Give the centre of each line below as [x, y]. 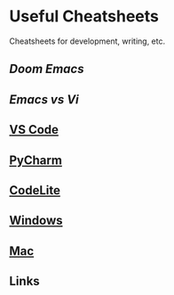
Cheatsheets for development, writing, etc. [87, 41]
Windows [36, 221]
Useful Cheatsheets [84, 16]
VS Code [34, 130]
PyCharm [36, 160]
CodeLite [35, 190]
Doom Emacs [47, 69]
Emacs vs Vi [44, 99]
